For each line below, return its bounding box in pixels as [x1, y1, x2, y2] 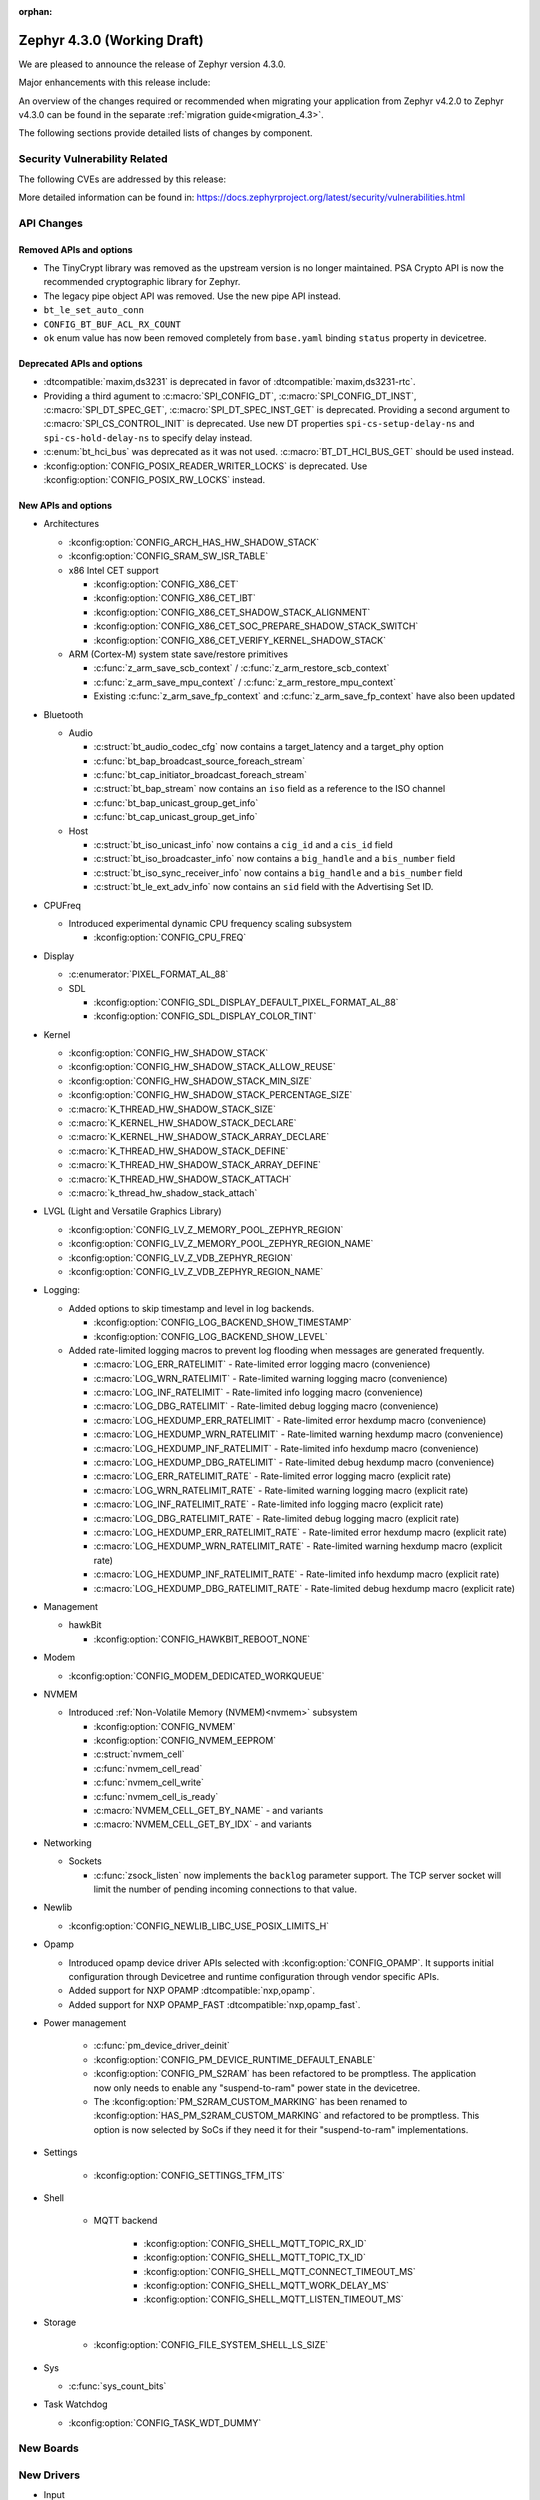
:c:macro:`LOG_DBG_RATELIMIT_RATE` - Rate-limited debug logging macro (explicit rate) [93, 1512, 460, 1524]
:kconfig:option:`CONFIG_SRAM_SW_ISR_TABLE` [68, 550, 269, 562]
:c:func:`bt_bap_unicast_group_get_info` [93, 796, 259, 809]
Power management [43, 2017, 127, 2029]
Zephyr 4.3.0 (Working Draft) [18, 31, 204, 49]
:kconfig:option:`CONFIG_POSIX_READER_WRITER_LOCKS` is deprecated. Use [43, 460, 368, 472]
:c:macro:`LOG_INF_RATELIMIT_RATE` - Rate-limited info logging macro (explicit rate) [93, 1498, 444, 1510]
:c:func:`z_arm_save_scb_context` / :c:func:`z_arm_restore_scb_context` [93, 662, 390, 674]
